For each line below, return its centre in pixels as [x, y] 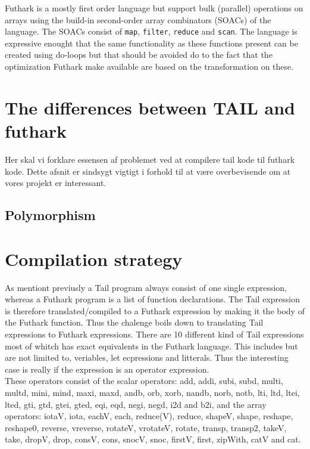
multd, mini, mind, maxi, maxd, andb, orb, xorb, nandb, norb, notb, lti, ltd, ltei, [152, 392]
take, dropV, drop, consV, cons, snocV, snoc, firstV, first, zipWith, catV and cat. [153, 439]
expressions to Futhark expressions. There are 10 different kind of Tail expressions [154, 334]
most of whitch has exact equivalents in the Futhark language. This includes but [151, 346]
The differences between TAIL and [150, 107]
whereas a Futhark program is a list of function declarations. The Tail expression [152, 299]
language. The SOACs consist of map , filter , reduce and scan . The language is [151, 31]
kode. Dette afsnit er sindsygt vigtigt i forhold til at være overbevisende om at [148, 171]
